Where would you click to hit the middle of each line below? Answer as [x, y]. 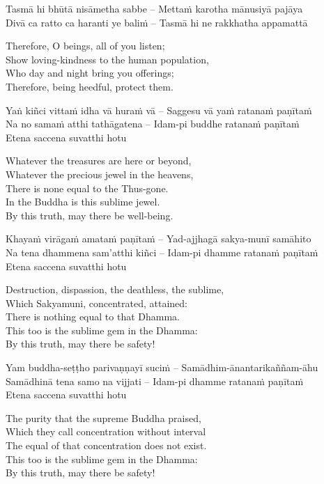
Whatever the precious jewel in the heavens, [100, 174]
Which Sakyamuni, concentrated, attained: [97, 303]
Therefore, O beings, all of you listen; [85, 46]
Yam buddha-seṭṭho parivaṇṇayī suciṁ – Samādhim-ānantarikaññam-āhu [162, 367]
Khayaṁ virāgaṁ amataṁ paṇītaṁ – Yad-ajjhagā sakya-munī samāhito [159, 239]
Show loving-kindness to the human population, [107, 59]
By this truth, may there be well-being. [90, 215]
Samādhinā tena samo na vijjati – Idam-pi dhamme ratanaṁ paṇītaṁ [155, 381]
